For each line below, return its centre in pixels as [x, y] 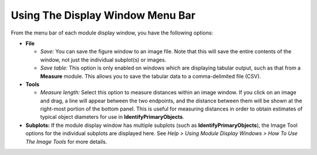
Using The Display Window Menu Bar [103, 15]
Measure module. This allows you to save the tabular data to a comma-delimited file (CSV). [151, 76]
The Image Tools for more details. [66, 142]
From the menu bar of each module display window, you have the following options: [112, 33]
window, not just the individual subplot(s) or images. [103, 60]
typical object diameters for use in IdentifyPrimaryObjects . [112, 117]
